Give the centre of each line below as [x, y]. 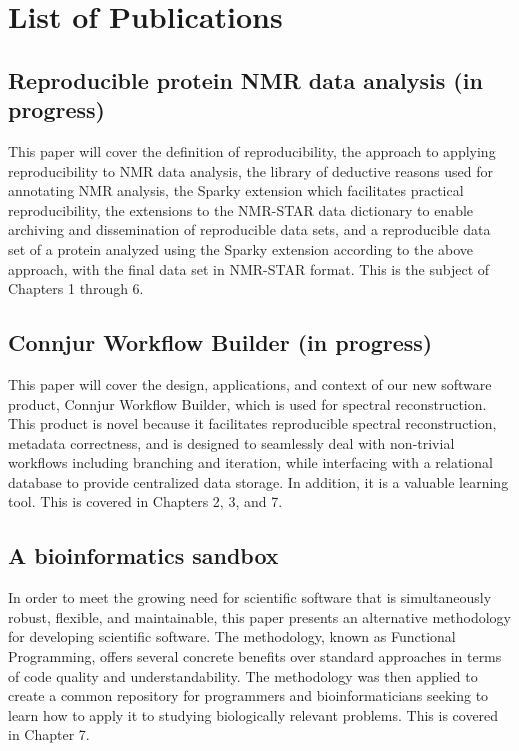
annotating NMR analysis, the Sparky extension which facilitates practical [236, 190]
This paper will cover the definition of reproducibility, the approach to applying [252, 150]
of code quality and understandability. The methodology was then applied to [243, 675]
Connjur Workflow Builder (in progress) [220, 342]
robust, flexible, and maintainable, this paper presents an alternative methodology [259, 616]
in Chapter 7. [49, 734]
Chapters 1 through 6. [76, 288]
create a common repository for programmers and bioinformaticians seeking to [248, 695]
